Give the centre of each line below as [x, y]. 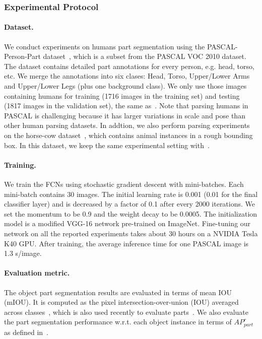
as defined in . [26, 332]
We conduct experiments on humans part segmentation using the [105, 46]
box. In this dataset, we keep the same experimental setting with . [107, 145]
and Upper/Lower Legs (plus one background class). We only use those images [125, 86]
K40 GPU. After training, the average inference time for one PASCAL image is [126, 243]
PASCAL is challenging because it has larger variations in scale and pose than [125, 115]
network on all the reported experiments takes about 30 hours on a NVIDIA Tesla [131, 233]
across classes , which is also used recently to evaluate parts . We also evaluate [126, 312]
